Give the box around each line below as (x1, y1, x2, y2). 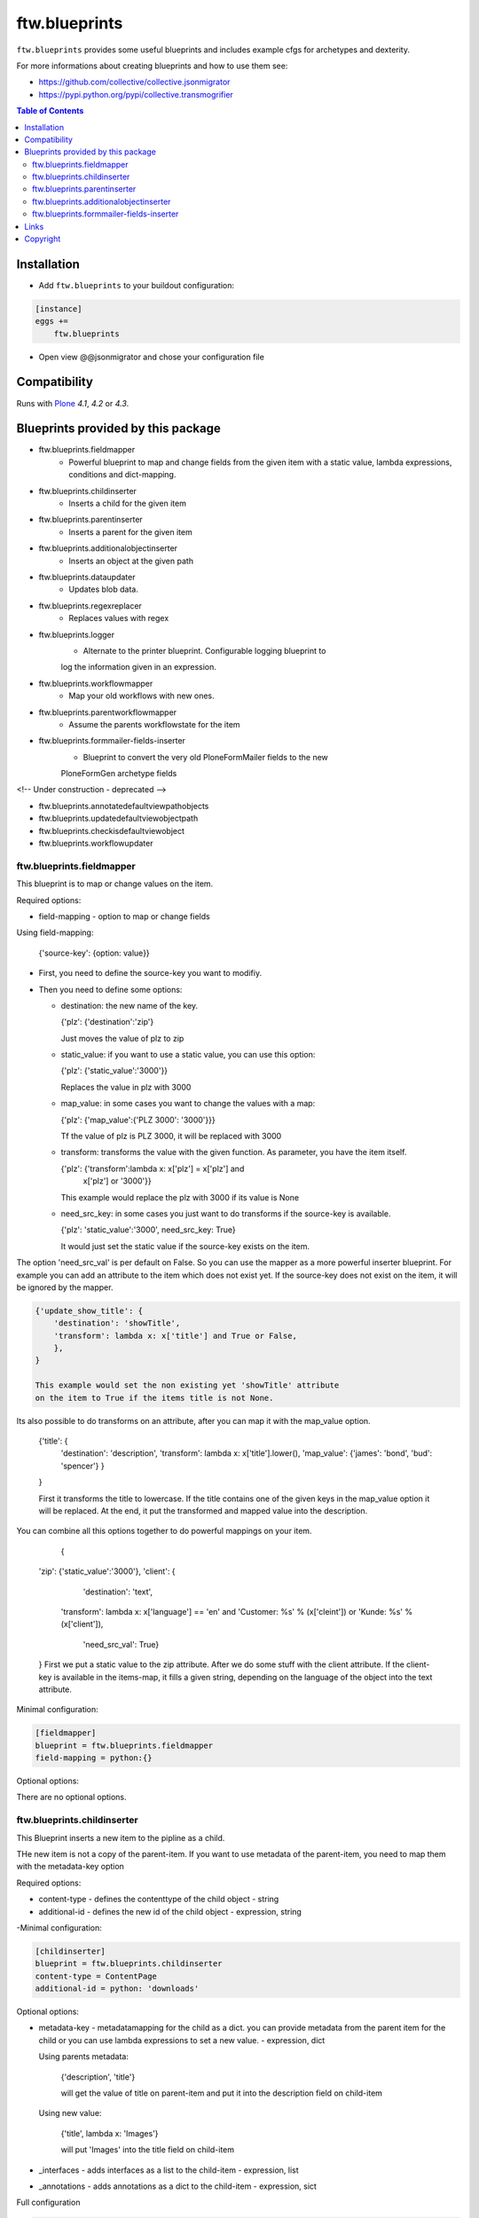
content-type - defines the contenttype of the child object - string (38, 1894, 279, 1905)
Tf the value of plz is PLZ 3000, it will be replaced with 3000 (60, 1131, 282, 1142)
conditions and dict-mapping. (68, 469, 177, 480)
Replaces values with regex (68, 613, 169, 624)
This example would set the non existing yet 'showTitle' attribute (35, 1380, 340, 1390)
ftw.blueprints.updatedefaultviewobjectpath (38, 813, 199, 824)
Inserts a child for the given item (68, 498, 186, 509)
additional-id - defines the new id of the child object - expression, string (38, 1906, 302, 1916)
